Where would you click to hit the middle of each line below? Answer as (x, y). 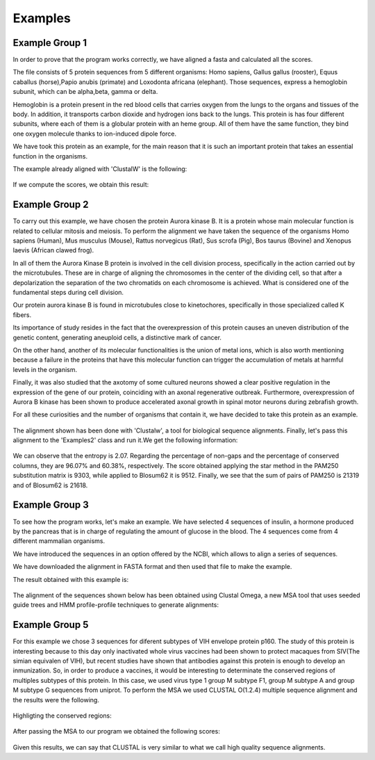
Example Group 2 (51, 205)
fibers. (22, 315)
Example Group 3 (51, 505)
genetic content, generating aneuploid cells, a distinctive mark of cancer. (117, 337)
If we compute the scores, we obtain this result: (81, 185)
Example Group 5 (51, 625)
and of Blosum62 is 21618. (50, 485)
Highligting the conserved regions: (62, 715)
